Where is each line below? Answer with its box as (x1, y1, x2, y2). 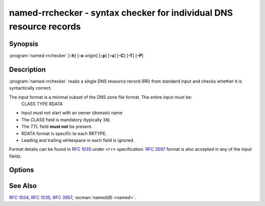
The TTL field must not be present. (21, 124, 93, 130)
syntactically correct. (9, 85, 52, 91)
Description (9, 65, 46, 73)
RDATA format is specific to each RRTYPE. (21, 130, 107, 137)
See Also (9, 182, 37, 190)
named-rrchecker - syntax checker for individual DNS (9, 7, 233, 18)
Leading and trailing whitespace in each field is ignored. (21, 137, 134, 143)
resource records (9, 21, 81, 32)
